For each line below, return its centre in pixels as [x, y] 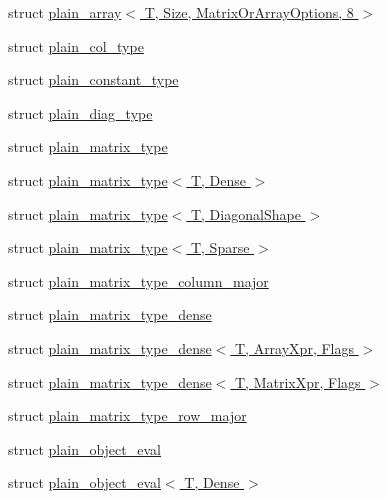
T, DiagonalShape [245, 213]
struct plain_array [65, 12]
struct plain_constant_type [93, 79]
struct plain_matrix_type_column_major [138, 280]
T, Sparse [220, 247]
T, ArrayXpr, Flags [294, 347]
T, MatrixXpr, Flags [297, 381]
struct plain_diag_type [80, 112]
